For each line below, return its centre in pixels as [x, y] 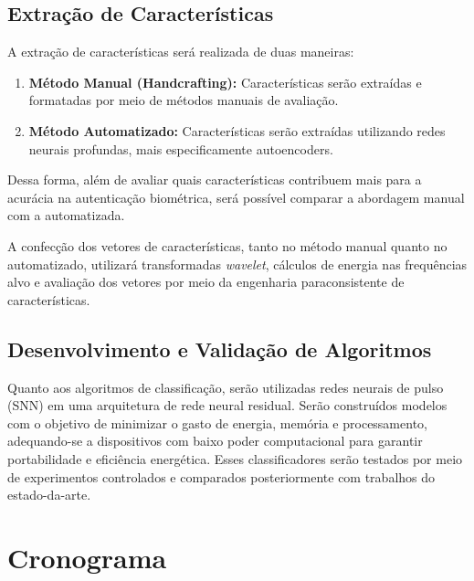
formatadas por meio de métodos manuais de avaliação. [184, 100]
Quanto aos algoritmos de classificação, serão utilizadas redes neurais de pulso [226, 387]
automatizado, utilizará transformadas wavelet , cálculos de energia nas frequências [237, 264]
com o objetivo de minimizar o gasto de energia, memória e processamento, [217, 423]
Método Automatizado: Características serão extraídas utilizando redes [237, 130]
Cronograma [87, 557]
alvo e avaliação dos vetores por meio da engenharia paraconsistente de [206, 282]
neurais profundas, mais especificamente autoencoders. [181, 148]
